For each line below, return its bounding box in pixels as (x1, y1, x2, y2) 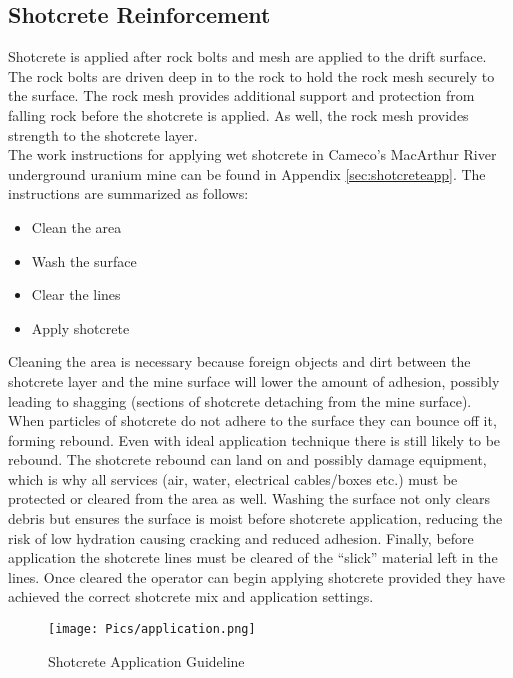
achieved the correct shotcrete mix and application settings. (8, 586, 374, 607)
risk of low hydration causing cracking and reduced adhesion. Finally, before (8, 527, 474, 548)
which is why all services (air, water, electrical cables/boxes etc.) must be (8, 468, 458, 489)
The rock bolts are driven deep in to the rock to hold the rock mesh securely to (8, 65, 495, 86)
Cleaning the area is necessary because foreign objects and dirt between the (8, 351, 471, 372)
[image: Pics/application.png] (48, 622, 256, 637)
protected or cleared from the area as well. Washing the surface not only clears (8, 488, 490, 509)
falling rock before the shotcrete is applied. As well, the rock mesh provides (8, 104, 469, 125)
